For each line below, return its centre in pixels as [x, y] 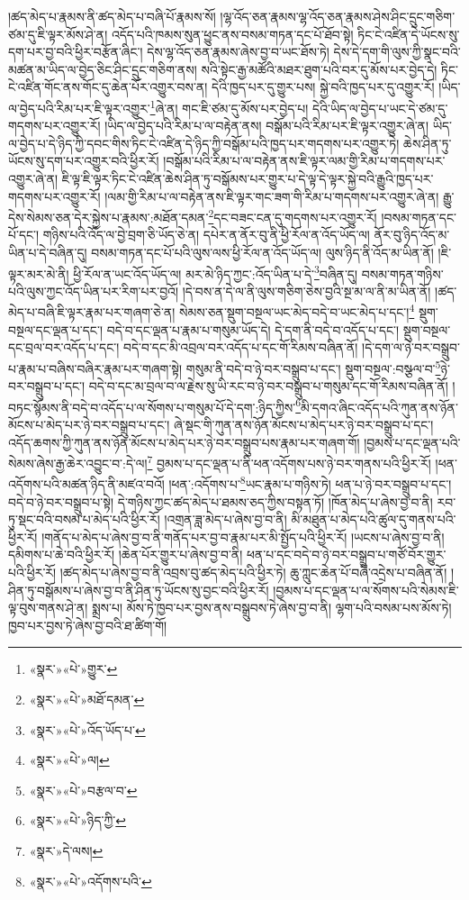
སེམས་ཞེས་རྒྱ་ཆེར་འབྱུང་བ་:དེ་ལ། [78, 463]
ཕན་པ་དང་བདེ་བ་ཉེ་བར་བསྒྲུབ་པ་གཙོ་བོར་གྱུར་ [346, 555]
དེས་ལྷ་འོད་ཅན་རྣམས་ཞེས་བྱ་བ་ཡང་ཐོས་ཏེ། [238, 52]
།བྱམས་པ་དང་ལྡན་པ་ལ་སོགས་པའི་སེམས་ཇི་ [366, 590]
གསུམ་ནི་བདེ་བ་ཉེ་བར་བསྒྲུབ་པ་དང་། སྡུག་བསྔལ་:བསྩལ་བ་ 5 [313, 367]
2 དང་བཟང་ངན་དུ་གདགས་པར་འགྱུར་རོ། [293, 216]
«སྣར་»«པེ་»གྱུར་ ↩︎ [73, 669]
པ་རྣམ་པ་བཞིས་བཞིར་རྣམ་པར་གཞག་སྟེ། [95, 368]
